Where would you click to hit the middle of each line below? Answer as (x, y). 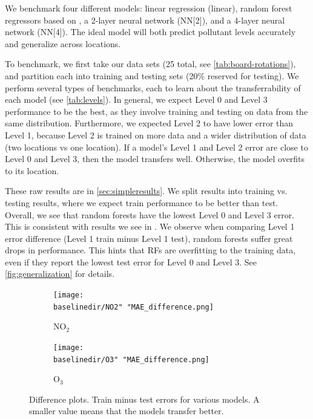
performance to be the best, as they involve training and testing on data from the (156, 111)
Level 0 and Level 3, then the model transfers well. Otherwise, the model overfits (155, 159)
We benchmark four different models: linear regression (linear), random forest (149, 8)
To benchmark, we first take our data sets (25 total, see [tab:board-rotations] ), (150, 64)
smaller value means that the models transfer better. (127, 411)
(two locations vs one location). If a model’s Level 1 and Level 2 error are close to (156, 147)
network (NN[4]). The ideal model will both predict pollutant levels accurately (150, 32)
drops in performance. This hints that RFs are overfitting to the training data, (150, 250)
